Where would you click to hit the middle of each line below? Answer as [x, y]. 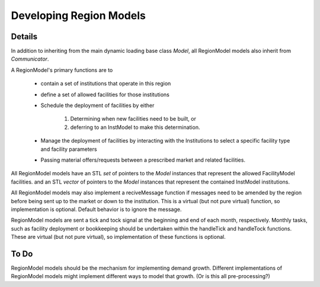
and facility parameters [69, 149]
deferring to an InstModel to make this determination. [135, 127]
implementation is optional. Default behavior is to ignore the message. [96, 209]
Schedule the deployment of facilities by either [97, 105]
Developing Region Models [79, 15]
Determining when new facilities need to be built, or [133, 119]
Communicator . [30, 59]
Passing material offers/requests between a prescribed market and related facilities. [143, 160]
